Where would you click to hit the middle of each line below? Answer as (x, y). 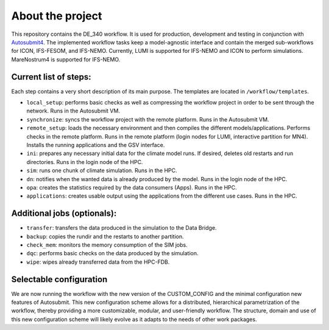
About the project (57, 16)
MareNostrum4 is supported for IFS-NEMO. (66, 59)
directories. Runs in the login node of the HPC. (85, 162)
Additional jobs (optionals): (64, 214)
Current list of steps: (51, 77)
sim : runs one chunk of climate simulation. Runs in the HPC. (102, 171)
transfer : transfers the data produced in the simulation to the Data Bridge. (122, 228)
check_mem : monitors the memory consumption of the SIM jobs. (107, 245)
